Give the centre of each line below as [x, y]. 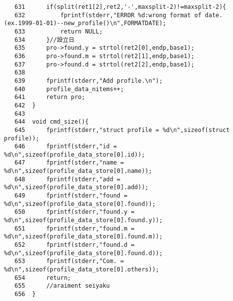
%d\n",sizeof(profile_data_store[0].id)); [75, 154]
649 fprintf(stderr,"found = [71, 196]
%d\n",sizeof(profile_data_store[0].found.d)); [83, 253]
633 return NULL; [59, 31]
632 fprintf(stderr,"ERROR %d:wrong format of [108, 15]
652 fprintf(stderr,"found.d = [74, 245]
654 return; [43, 278]
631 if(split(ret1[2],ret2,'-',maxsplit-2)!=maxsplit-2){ [120, 7]
